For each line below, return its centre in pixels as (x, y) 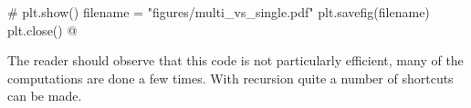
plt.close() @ (42, 29)
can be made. (45, 96)
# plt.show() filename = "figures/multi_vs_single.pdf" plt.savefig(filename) (219, 12)
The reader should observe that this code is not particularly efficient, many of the (235, 60)
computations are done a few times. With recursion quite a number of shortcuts (230, 78)
